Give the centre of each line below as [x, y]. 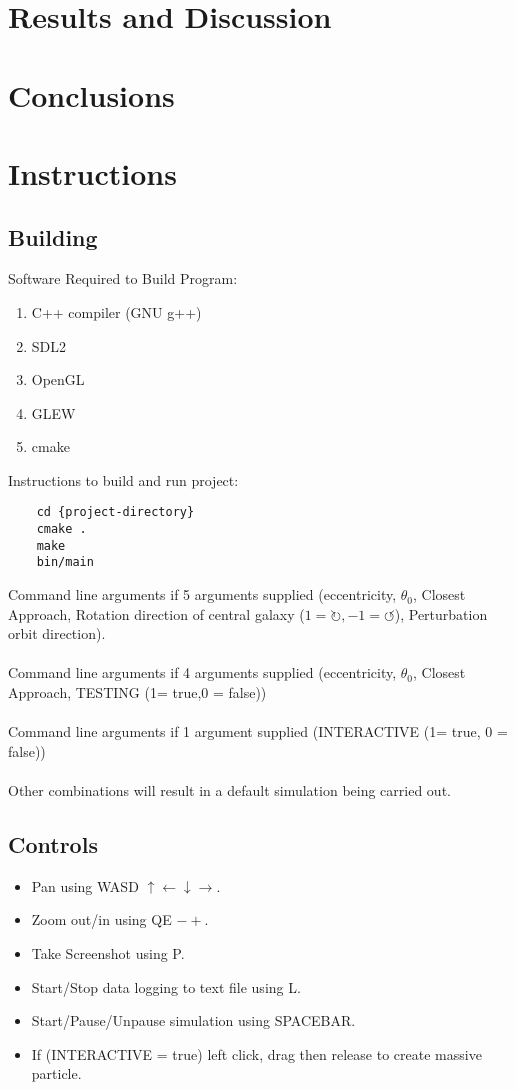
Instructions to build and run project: [123, 479]
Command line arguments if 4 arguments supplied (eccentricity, [202, 672]
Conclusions [91, 94]
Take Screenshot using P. [108, 953]
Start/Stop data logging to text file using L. [166, 986]
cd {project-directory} [115, 512]
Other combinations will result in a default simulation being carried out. [229, 790]
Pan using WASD [85, 885]
